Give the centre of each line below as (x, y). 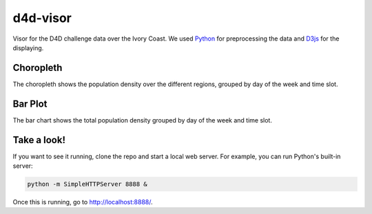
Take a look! (39, 140)
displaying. (28, 47)
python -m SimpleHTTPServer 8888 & (87, 184)
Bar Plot (30, 104)
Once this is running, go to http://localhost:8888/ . (83, 202)
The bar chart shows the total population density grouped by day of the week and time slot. (142, 120)
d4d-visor (42, 18)
